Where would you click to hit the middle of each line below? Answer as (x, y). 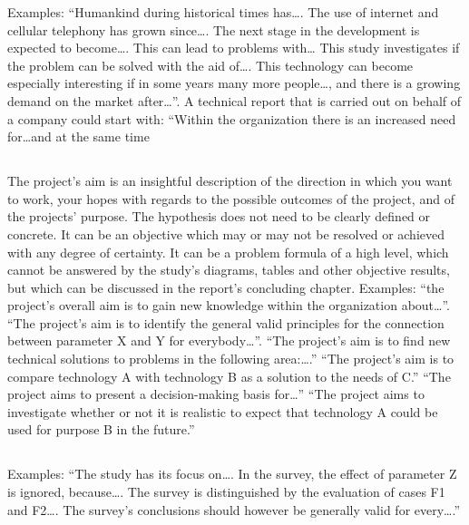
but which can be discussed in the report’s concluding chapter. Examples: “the (226, 287)
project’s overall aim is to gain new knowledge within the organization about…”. (229, 305)
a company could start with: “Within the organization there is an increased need (232, 118)
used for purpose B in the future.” (101, 429)
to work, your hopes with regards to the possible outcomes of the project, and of (231, 198)
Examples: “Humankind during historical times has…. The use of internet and (223, 12)
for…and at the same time (78, 136)
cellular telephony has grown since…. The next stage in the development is (214, 29)
